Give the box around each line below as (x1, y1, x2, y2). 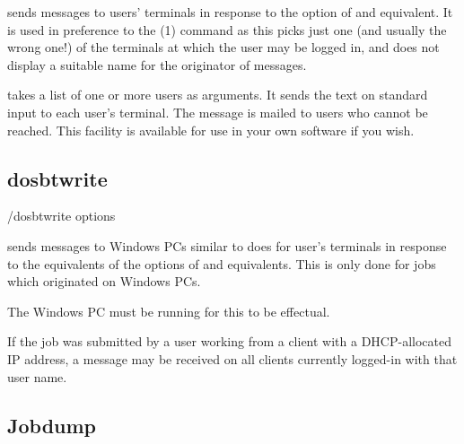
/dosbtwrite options (7, 206, 116, 225)
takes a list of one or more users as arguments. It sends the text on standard (7, 85, 428, 104)
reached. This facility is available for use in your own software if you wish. (7, 120, 415, 139)
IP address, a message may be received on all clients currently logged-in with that (7, 349, 458, 368)
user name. (7, 367, 67, 386)
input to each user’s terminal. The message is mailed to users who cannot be (7, 102, 428, 121)
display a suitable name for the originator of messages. (7, 55, 307, 74)
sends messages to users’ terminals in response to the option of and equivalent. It (7, 3, 453, 21)
